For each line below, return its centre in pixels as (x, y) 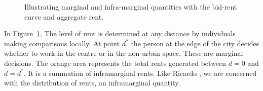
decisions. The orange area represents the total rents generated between (115, 63)
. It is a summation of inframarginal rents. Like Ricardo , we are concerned (140, 73)
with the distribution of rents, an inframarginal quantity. (92, 83)
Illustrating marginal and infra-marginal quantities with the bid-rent (131, 7)
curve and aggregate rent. (64, 16)
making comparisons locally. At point (62, 43)
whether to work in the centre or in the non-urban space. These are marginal (124, 53)
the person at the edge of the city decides (195, 43)
